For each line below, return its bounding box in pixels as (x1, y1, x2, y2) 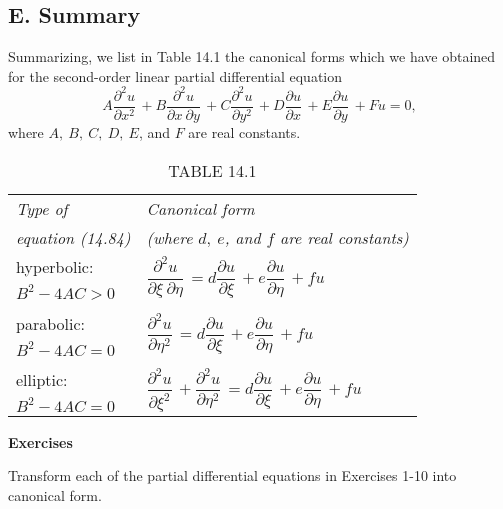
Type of (16, 196, 68, 220)
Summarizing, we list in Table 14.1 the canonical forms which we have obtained (8, 46, 496, 67)
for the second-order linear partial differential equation (8, 65, 343, 86)
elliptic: (16, 367, 68, 391)
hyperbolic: (16, 254, 94, 278)
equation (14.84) (16, 225, 131, 249)
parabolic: (16, 311, 85, 335)
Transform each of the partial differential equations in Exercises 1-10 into (8, 465, 457, 486)
